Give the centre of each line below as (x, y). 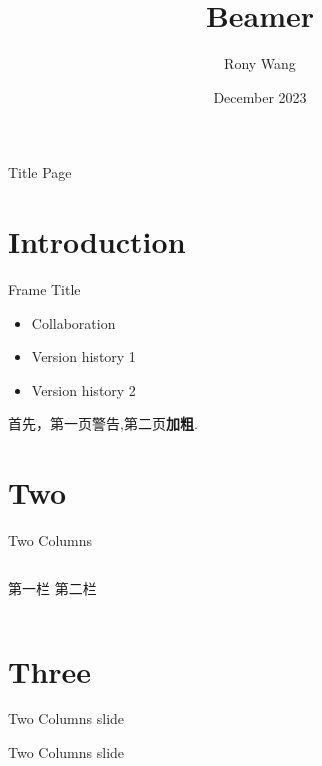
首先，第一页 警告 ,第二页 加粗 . (103, 423)
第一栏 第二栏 (52, 587)
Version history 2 (83, 389)
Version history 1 (83, 356)
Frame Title (44, 289)
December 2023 (260, 96)
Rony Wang (260, 63)
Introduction (97, 241)
